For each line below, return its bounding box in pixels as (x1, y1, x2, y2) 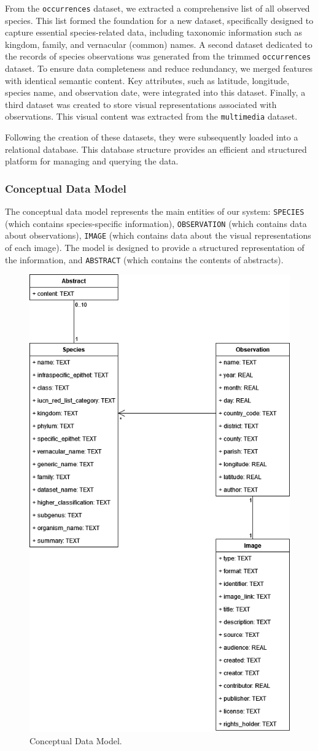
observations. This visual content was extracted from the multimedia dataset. (5, 110, 298, 123)
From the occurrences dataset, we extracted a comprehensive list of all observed (5, 2, 310, 14)
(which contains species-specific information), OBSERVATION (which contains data (5, 217, 307, 229)
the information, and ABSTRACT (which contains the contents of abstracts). (5, 253, 284, 266)
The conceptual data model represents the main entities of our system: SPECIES (5, 205, 304, 218)
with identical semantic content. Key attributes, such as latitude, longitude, (5, 74, 290, 87)
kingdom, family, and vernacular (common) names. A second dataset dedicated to (5, 37, 312, 50)
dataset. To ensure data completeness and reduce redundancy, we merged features (5, 62, 313, 75)
